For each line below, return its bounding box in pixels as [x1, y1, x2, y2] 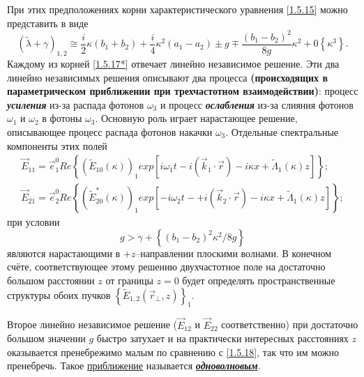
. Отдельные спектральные [225, 124, 339, 139]
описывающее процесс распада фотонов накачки [7, 124, 213, 139]
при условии [7, 215, 60, 229]
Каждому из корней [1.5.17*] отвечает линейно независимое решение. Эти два [7, 56, 340, 70]
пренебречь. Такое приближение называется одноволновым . [7, 358, 261, 373]
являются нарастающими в [7, 245, 121, 260]
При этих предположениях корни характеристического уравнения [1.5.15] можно [7, 2, 348, 16]
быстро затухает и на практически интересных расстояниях [96, 331, 349, 346]
